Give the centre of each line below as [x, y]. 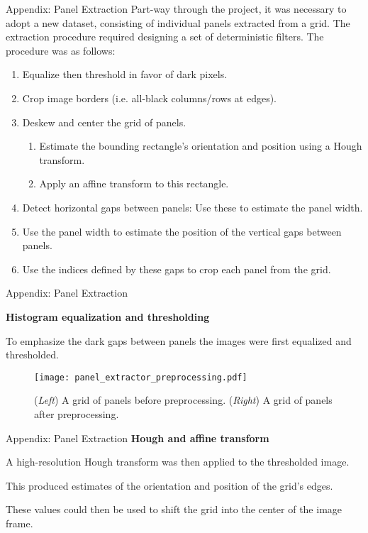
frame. [19, 523]
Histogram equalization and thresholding [108, 316]
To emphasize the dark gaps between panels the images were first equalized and [179, 340]
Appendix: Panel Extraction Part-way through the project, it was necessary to [176, 9]
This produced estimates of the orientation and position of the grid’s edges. [169, 485]
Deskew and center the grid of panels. [104, 122]
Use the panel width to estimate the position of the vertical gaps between [182, 231]
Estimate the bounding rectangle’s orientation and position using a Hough [201, 146]
